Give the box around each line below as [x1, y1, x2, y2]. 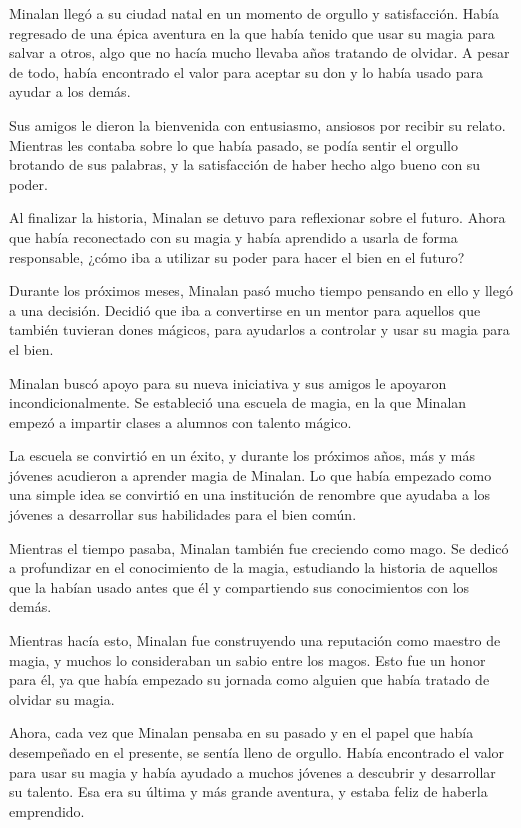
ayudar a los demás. [9, 81, 131, 102]
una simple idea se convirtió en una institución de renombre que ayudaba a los [9, 484, 491, 505]
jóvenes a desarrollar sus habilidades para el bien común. [9, 504, 357, 525]
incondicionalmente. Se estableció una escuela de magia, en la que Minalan [9, 392, 467, 413]
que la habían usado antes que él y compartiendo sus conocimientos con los [9, 576, 470, 597]
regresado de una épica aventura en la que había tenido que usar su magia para [9, 22, 495, 43]
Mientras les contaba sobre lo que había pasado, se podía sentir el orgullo [9, 134, 459, 155]
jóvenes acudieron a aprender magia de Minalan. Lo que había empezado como [9, 464, 492, 485]
